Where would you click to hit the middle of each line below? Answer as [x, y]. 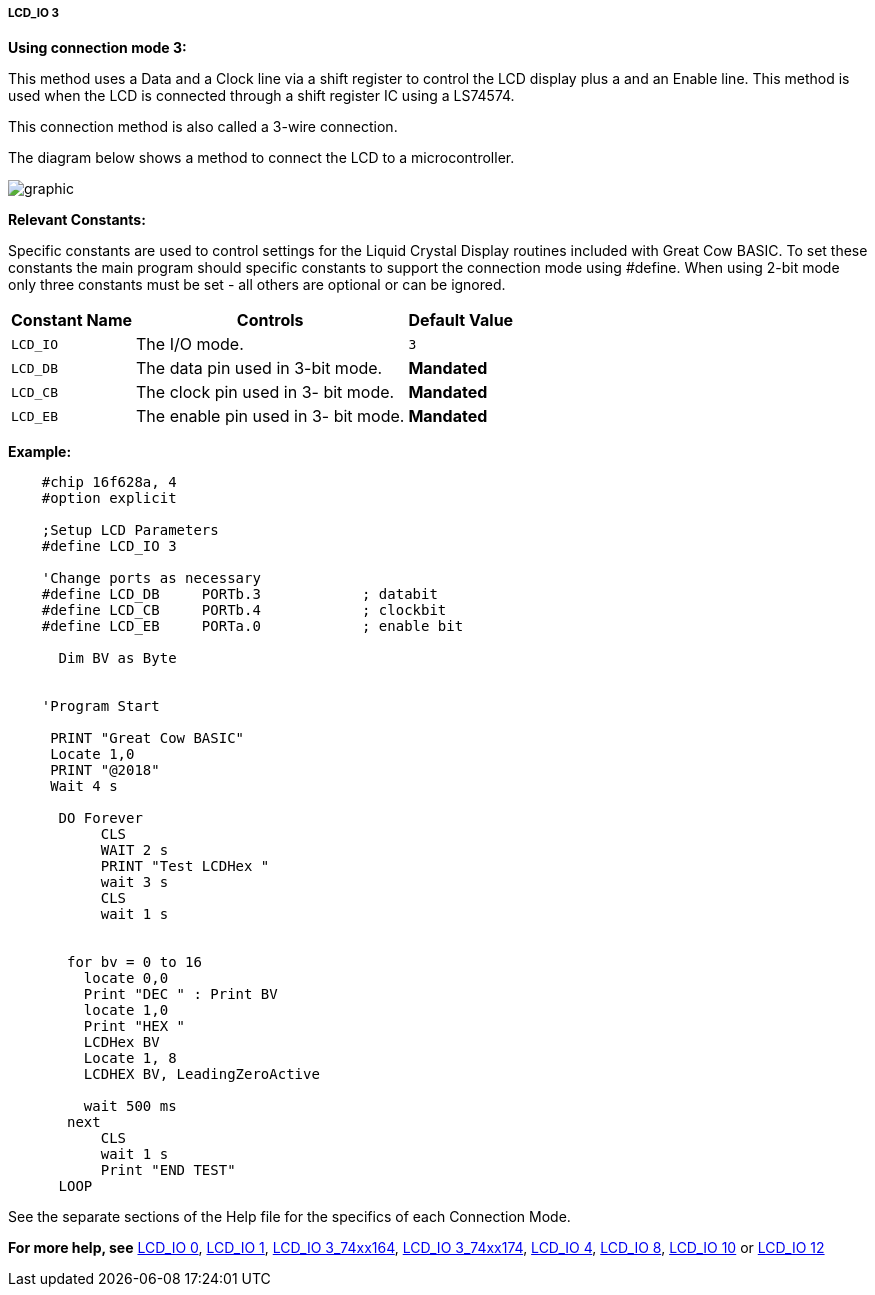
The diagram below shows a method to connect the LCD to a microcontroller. [261, 158]
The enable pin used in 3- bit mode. [270, 416]
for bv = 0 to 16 [134, 962]
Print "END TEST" [168, 1170]
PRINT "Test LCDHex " [185, 866]
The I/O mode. [190, 344]
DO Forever [100, 818]
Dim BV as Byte [117, 658]
